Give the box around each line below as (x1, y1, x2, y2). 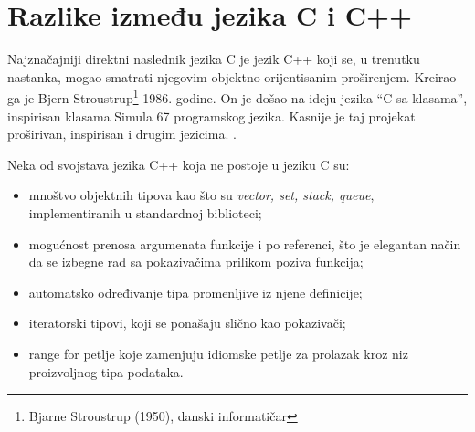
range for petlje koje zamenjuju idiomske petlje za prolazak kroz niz (28, 343, 408, 363)
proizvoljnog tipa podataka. (28, 362, 184, 381)
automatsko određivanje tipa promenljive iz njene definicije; (28, 282, 363, 301)
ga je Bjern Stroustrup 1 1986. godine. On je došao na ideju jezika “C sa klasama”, (7, 86, 468, 107)
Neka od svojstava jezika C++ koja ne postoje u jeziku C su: (7, 154, 350, 174)
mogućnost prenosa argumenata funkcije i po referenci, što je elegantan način (28, 234, 461, 253)
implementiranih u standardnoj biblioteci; (28, 203, 262, 222)
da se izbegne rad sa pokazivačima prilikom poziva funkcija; (28, 252, 364, 271)
